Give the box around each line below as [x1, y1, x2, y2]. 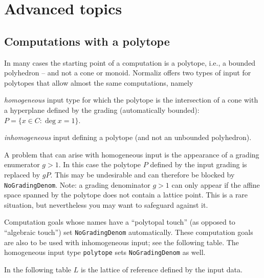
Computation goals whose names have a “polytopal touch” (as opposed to [4, 216, 235, 227]
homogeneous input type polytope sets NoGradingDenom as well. [4, 247, 206, 257]
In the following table [4, 264, 72, 274]
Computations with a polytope [4, 33, 170, 49]
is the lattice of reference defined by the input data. [80, 264, 243, 274]
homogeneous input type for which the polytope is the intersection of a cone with [4, 94, 258, 105]
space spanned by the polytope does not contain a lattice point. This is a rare [4, 189, 248, 200]
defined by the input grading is [150, 159, 247, 170]
